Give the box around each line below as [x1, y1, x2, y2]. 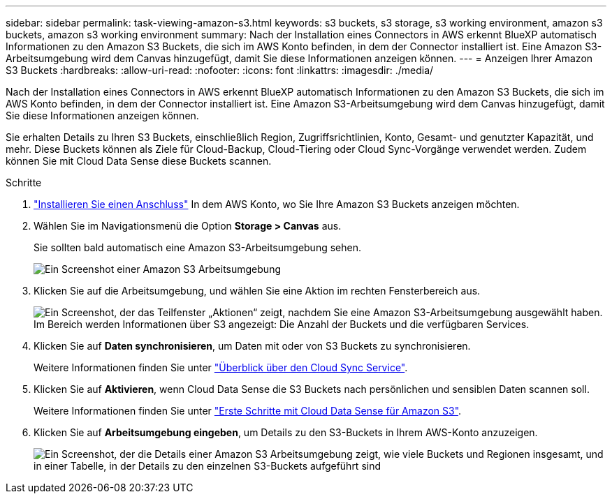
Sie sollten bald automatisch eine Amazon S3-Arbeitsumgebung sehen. [34, 241, 361, 253]
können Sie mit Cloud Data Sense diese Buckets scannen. [6, 155, 272, 167]
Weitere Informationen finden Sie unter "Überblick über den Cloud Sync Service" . [34, 362, 408, 373]
